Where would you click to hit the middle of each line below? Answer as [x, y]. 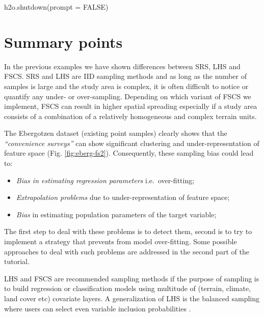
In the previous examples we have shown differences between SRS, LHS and [122, 66]
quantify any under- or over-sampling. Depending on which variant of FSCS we [128, 96]
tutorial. [17, 261]
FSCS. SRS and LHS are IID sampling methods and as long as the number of [126, 76]
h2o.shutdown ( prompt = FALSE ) [56, 7]
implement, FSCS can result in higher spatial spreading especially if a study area [131, 106]
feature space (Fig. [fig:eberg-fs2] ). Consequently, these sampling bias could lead [129, 153]
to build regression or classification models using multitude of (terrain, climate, [128, 288]
